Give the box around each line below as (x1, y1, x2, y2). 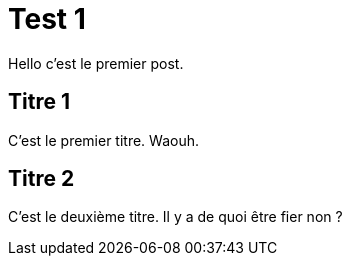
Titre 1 (8, 89, 70, 115)
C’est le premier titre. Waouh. (8, 131, 200, 149)
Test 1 (8, 2, 86, 36)
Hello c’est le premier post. (8, 54, 184, 72)
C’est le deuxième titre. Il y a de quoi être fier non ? (8, 208, 343, 226)
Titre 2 (8, 166, 75, 192)
